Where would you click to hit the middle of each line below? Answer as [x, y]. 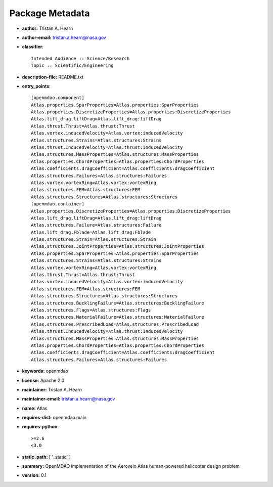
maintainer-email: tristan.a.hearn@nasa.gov [69, 399]
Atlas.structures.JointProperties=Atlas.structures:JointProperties [118, 246]
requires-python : [40, 427]
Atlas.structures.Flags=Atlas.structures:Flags [91, 310]
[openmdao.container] [58, 204]
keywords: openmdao [45, 371]
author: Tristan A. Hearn [48, 28]
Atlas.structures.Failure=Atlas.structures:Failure [96, 225]
